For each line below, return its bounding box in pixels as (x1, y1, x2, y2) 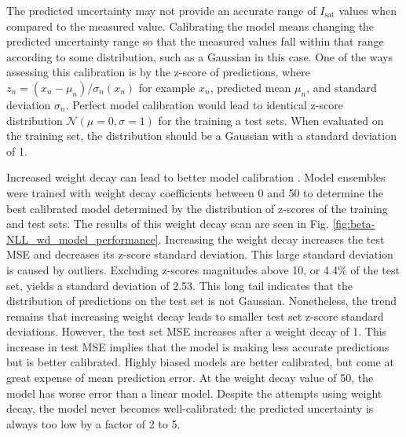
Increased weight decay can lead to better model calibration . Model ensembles (6, 169, 386, 185)
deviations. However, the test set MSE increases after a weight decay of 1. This (6, 323, 387, 340)
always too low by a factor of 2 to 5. (6, 415, 181, 431)
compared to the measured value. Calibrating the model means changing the (6, 17, 375, 34)
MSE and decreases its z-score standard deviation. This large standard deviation (6, 246, 393, 263)
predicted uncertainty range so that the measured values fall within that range (6, 33, 384, 50)
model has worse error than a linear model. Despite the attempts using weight (6, 384, 382, 401)
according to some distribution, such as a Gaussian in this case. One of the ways (6, 48, 393, 64)
